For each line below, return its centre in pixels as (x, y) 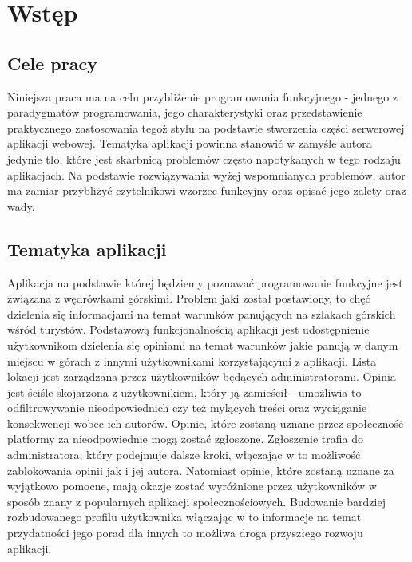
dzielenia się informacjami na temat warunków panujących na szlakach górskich (202, 313)
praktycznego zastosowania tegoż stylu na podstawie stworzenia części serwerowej (206, 127)
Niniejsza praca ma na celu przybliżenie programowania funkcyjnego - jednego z (203, 96)
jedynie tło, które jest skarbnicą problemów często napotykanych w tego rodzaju (204, 158)
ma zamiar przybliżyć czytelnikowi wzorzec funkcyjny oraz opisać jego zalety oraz (207, 190)
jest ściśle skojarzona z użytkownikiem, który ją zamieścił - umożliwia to (184, 392)
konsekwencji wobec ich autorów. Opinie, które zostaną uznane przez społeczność (206, 423)
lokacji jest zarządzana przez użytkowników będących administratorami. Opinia (202, 376)
